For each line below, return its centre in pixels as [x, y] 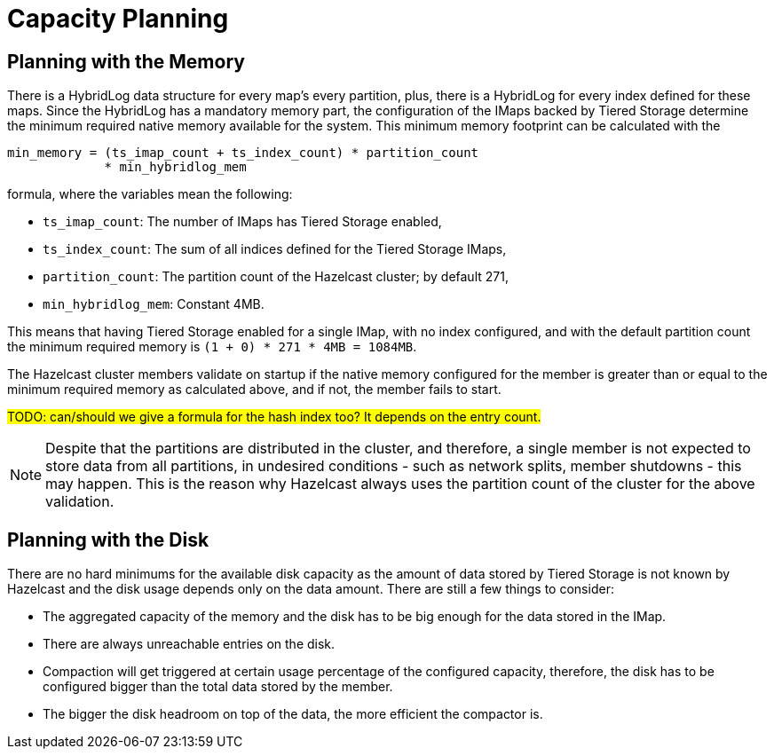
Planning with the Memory [126, 61]
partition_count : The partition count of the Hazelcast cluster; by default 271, [276, 277]
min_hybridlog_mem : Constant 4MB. [154, 304]
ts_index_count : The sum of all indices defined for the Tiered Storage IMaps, [275, 249]
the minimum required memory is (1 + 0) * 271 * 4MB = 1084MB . [212, 347]
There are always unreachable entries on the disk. [189, 644]
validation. [80, 502]
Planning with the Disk [108, 539]
